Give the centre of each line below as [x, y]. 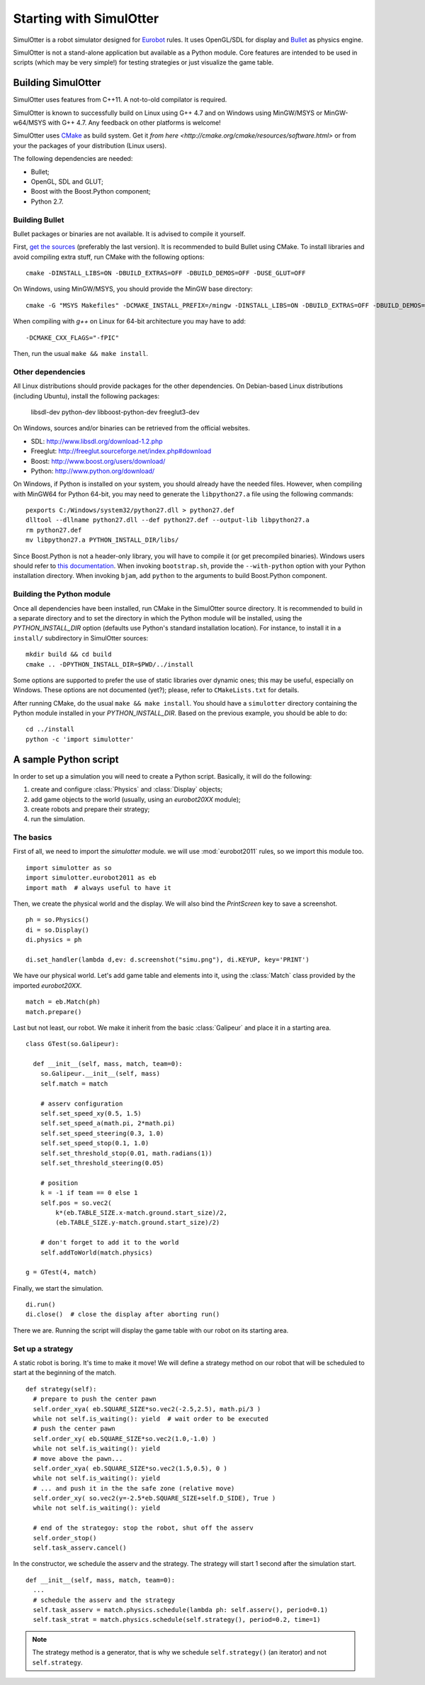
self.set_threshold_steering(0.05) [102, 1163]
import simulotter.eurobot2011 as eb [91, 878]
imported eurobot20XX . [47, 985]
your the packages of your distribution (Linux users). [90, 145]
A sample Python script [66, 759]
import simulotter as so [69, 868]
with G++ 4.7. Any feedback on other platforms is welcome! [134, 123]
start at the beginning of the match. [65, 1373]
